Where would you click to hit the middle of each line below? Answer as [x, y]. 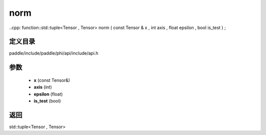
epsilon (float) [48, 94]
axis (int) [43, 87]
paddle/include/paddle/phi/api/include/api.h [54, 53]
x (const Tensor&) [52, 80]
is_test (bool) [47, 101]
